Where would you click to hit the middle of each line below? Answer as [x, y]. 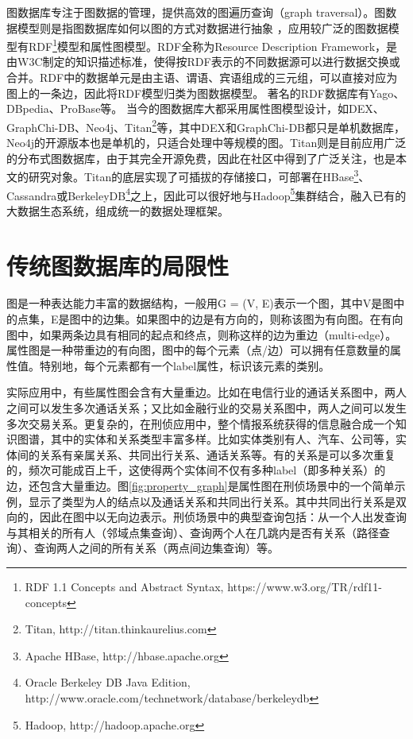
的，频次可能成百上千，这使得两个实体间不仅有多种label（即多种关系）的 [196, 470]
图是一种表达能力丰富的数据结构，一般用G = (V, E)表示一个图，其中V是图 [200, 303]
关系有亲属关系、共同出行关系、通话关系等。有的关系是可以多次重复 [217, 454]
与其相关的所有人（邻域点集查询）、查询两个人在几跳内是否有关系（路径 [193, 532]
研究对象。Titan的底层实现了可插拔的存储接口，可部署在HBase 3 [193, 175]
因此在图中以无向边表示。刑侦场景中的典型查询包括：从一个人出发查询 [223, 517]
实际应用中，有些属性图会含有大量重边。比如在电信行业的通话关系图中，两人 [206, 392]
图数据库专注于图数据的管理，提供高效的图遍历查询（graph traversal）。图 [196, 12]
